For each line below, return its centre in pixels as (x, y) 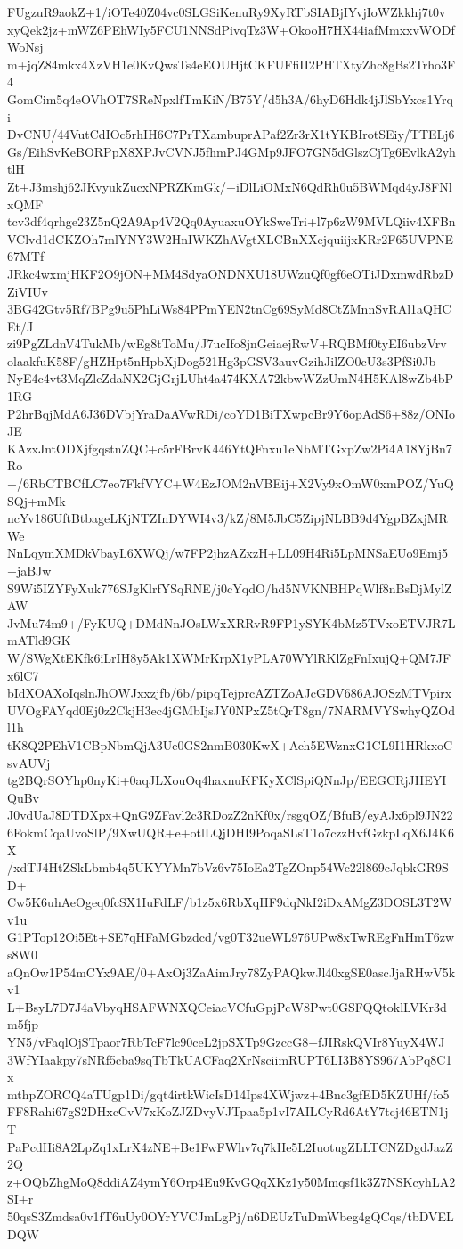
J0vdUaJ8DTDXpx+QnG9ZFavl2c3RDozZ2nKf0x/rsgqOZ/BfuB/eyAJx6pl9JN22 (230, 815)
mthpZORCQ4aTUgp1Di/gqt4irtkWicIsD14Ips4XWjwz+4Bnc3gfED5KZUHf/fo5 (228, 1094)
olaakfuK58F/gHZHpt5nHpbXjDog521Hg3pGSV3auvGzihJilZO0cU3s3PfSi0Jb (222, 360)
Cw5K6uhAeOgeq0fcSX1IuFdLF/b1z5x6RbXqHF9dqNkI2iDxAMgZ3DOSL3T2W (230, 902)
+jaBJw (29, 570)
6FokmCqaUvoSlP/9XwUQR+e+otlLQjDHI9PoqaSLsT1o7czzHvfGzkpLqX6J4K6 (231, 832)
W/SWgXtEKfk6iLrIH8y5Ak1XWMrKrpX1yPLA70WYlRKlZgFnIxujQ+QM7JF (229, 657)
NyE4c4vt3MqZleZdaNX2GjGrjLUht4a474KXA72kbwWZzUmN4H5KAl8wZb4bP (230, 378)
